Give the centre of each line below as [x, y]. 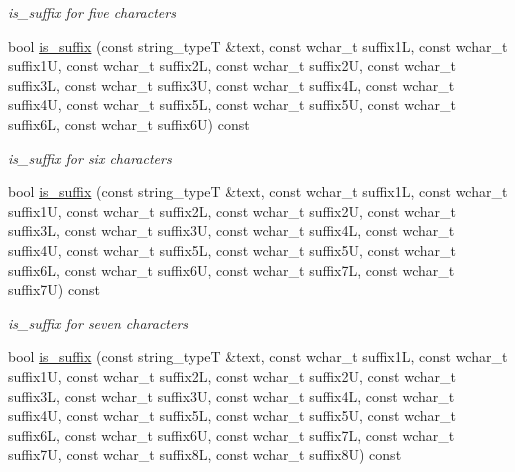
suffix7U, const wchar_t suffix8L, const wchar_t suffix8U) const [205, 454]
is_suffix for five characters [92, 12]
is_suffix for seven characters [98, 322]
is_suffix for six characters [90, 157]
